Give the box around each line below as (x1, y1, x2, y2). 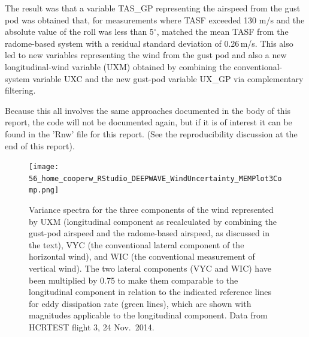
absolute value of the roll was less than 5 (5, 25, 154, 38)
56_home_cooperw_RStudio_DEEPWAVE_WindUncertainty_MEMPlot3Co (29, 174, 282, 183)
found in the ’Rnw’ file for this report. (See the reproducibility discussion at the (5, 127, 298, 140)
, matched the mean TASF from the (156, 25, 289, 38)
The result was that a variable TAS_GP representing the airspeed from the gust (5, 2, 301, 14)
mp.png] (29, 186, 59, 195)
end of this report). (5, 139, 75, 152)
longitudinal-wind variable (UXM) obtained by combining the (5, 60, 231, 73)
